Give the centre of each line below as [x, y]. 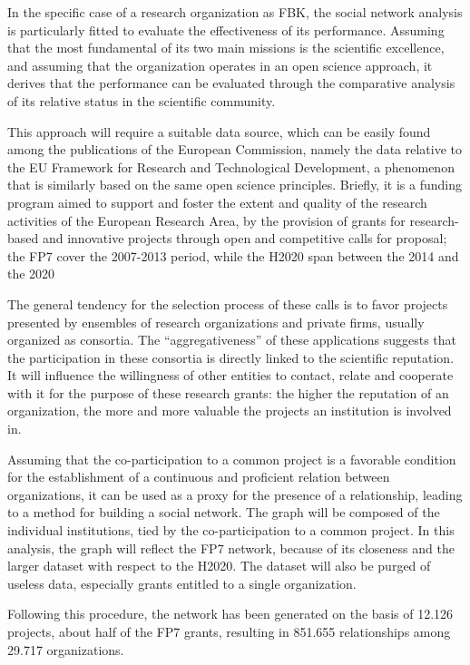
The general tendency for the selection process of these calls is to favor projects [228, 303]
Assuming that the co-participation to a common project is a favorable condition [232, 459]
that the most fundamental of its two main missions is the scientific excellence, [226, 48]
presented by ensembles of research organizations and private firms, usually [216, 322]
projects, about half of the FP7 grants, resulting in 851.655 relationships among [229, 631]
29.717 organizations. [66, 649]
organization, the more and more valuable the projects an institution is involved [230, 411]
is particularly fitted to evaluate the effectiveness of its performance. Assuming [226, 29]
